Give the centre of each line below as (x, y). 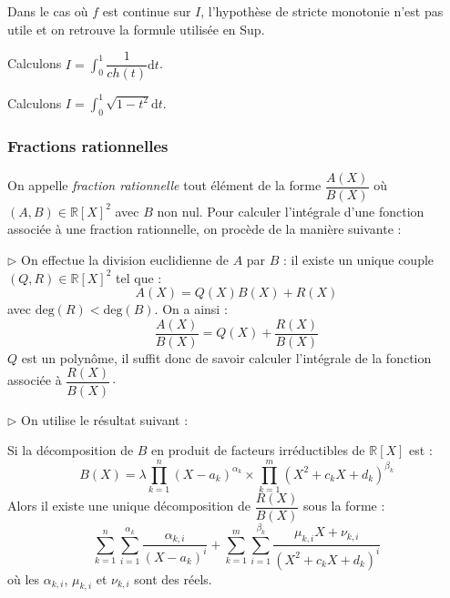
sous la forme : (344, 506)
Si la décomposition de (71, 450)
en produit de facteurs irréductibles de (258, 450)
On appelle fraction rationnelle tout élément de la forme (164, 185)
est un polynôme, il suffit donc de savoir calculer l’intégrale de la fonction (226, 357)
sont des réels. (173, 578)
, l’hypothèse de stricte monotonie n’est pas (322, 11)
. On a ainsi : (191, 309)
